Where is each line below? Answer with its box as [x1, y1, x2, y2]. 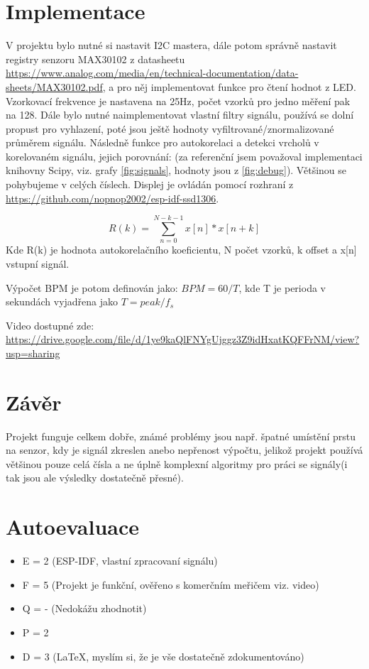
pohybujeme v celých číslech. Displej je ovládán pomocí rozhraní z [6, 177, 294, 192]
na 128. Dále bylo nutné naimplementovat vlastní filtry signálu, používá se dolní [6, 107, 354, 122]
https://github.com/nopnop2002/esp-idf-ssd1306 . [6, 190, 219, 205]
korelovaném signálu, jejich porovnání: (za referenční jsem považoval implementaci [6, 148, 363, 163]
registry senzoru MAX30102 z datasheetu [6, 51, 185, 66]
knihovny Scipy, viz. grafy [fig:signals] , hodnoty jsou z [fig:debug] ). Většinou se [6, 163, 347, 178]
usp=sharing [6, 345, 60, 360]
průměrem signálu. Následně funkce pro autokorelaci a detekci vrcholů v [6, 135, 319, 150]
